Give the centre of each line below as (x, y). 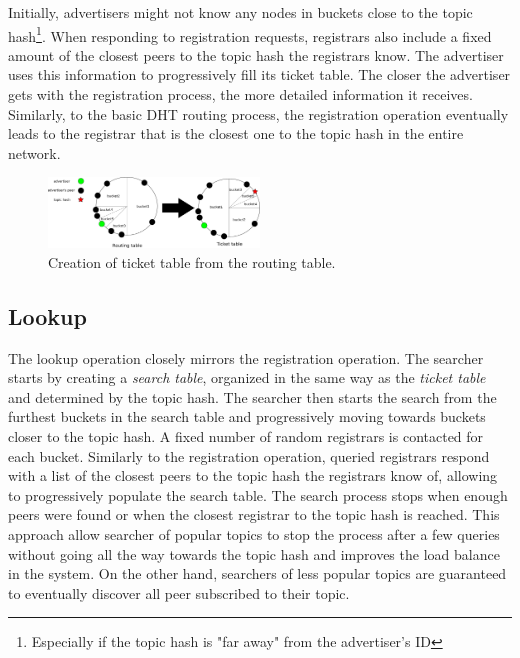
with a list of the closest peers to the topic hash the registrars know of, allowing (253, 475)
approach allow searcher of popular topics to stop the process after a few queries (254, 533)
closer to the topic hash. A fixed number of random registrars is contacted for (246, 435)
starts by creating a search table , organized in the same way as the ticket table (247, 377)
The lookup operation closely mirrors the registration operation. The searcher (246, 357)
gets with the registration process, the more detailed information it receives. (240, 94)
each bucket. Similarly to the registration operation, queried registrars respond (249, 455)
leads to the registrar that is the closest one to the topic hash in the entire (236, 133)
